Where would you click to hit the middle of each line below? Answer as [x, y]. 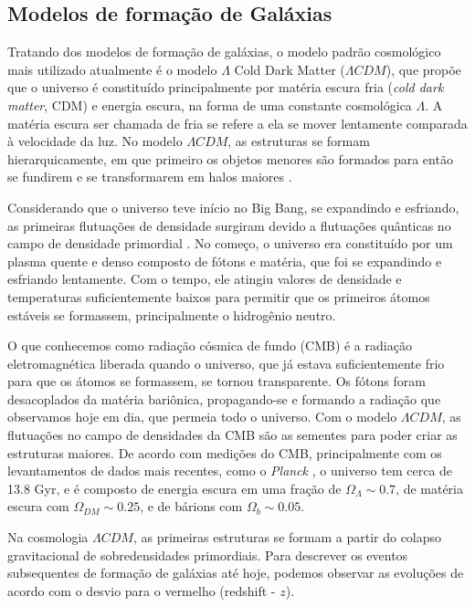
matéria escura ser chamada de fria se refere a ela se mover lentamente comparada [237, 123]
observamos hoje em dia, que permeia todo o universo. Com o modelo [202, 417]
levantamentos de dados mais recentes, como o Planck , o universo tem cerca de [230, 471]
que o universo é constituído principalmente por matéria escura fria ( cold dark [226, 87]
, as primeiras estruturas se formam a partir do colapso [287, 537]
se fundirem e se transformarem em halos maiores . [150, 177]
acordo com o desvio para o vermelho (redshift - [142, 590]
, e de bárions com [191, 506]
